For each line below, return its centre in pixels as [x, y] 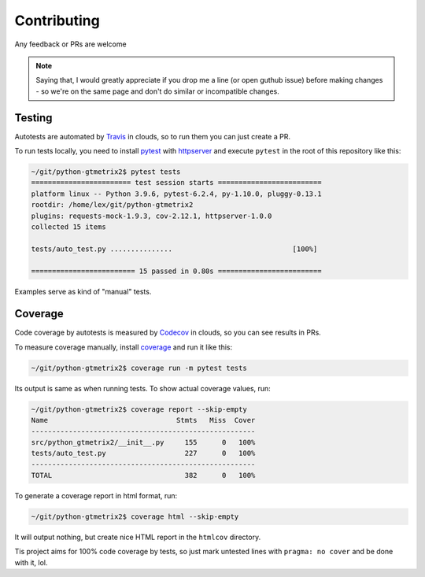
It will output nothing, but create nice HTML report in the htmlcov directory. [138, 537]
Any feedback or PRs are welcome [70, 44]
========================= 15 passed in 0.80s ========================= [176, 271]
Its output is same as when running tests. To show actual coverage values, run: [142, 388]
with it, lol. [31, 562]
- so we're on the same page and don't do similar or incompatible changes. [157, 91]
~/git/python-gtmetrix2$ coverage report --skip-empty [139, 409]
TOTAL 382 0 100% [143, 475]
